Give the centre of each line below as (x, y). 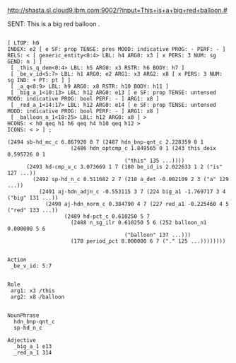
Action (17, 260)
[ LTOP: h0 (23, 43)
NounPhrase (23, 316)
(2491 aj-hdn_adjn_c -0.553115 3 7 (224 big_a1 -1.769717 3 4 (132, 192)
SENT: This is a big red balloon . (54, 24)
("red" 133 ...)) (33, 210)
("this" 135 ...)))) (154, 161)
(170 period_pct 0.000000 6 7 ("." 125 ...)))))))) (148, 241)
